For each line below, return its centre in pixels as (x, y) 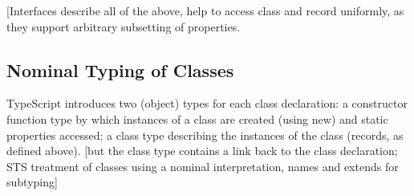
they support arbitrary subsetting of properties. (124, 26)
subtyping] (32, 182)
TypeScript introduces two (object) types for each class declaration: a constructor (207, 103)
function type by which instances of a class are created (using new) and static (197, 118)
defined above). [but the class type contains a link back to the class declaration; (202, 151)
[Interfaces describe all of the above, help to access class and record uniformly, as (205, 10)
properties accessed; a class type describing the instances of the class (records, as (205, 135)
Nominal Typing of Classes (120, 69)
